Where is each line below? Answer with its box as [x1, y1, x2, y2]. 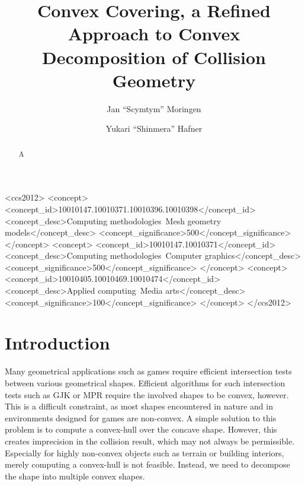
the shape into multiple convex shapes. [5, 469, 145, 482]
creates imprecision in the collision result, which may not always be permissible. [5, 434, 295, 447]
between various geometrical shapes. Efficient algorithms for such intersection [5, 376, 285, 389]
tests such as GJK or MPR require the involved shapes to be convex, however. [5, 388, 289, 401]
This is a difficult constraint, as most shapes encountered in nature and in [5, 400, 273, 412]
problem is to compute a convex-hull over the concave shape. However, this [5, 423, 277, 436]
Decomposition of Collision [42, 45, 266, 69]
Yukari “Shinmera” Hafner [105, 122, 203, 135]
